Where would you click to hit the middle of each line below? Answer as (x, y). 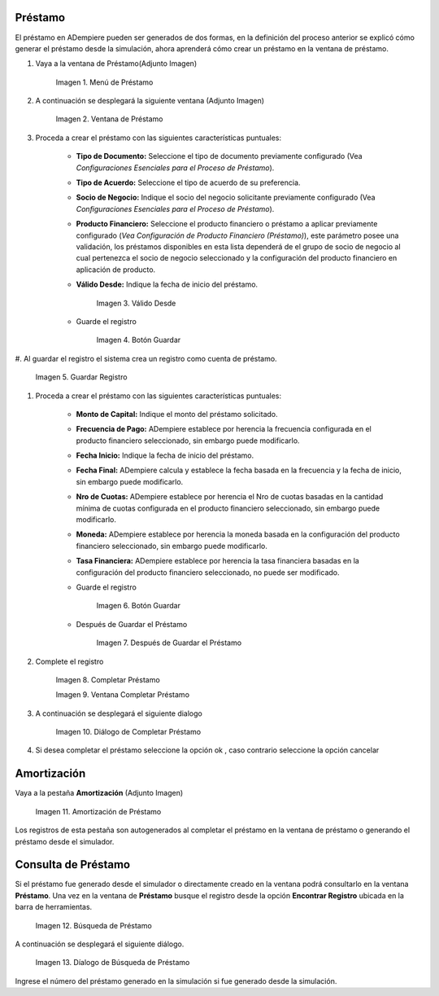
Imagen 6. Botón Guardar (138, 606)
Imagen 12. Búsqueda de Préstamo (93, 925)
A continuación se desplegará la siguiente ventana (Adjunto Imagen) (150, 101)
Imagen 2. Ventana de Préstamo (109, 119)
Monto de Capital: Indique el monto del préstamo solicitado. (177, 414)
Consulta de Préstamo (72, 864)
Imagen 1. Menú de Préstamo (104, 82)
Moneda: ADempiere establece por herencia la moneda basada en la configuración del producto (238, 534)
